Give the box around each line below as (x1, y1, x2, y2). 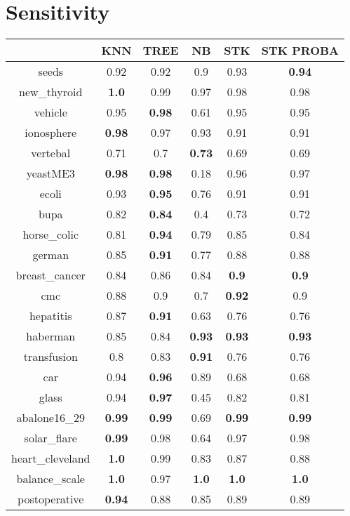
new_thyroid (19, 84, 83, 100)
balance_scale (16, 470, 85, 487)
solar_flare (24, 430, 77, 446)
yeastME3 (26, 165, 75, 182)
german (32, 246, 69, 263)
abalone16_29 (16, 409, 85, 426)
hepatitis (29, 307, 72, 324)
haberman (26, 328, 76, 345)
